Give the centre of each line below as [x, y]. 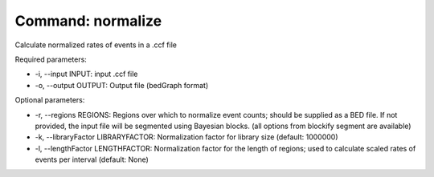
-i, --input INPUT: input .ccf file [86, 74]
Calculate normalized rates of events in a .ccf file [96, 45]
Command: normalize [88, 21]
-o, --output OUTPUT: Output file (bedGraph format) [122, 85]
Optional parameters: [50, 100]
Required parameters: [51, 59]
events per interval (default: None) [92, 159]
